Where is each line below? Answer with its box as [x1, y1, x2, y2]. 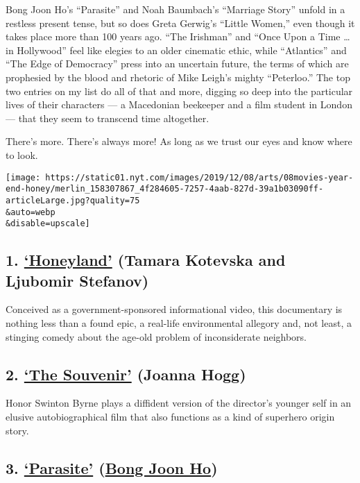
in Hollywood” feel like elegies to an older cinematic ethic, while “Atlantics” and [6, 42, 347, 57]
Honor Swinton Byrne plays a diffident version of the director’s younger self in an [6, 396, 352, 410]
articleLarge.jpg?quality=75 [6, 195, 140, 205]
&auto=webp [6, 207, 55, 217]
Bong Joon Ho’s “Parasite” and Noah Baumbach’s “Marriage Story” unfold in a [6, 2, 345, 16]
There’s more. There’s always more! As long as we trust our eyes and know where [6, 134, 352, 149]
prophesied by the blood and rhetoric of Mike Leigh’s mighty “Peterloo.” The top [6, 69, 350, 84]
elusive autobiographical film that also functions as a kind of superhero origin [6, 409, 335, 423]
